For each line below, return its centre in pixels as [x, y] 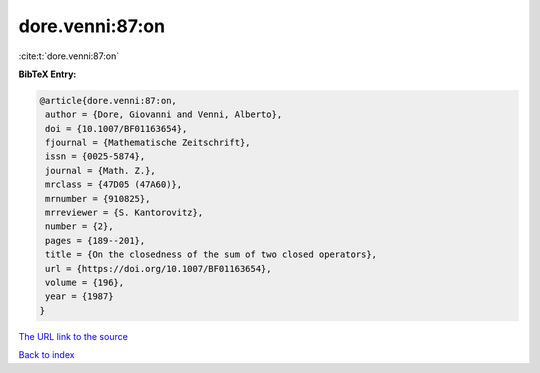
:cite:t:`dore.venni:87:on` [69, 56]
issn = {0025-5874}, [95, 156]
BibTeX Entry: [47, 74]
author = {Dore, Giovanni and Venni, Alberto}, [164, 114]
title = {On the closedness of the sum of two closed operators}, [211, 254]
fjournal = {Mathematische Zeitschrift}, [148, 143]
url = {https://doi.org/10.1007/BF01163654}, [158, 268]
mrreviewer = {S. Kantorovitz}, [124, 213]
